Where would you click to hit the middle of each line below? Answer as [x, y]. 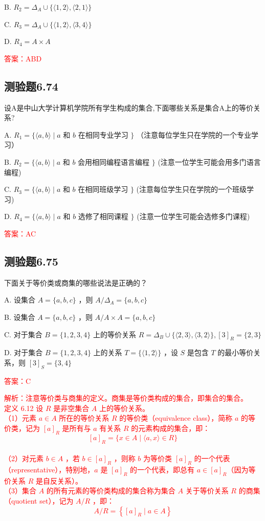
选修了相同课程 [103, 216]
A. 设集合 [20, 300]
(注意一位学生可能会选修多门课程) [193, 216]
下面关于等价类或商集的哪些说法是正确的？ [76, 282]
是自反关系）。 [59, 480]
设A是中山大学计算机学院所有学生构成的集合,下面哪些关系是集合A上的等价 [129, 107]
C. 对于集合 [23, 334]
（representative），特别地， [49, 470]
